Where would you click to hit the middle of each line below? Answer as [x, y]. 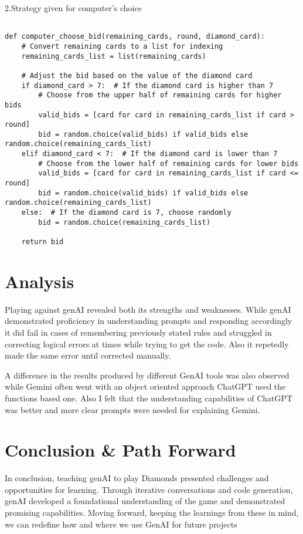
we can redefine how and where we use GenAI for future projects [121, 524]
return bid [42, 242]
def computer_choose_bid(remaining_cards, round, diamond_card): [135, 37]
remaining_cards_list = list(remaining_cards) [114, 56]
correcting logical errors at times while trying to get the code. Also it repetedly [147, 344]
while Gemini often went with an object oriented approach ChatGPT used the [145, 386]
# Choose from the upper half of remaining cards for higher [160, 95]
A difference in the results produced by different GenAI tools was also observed [147, 375]
